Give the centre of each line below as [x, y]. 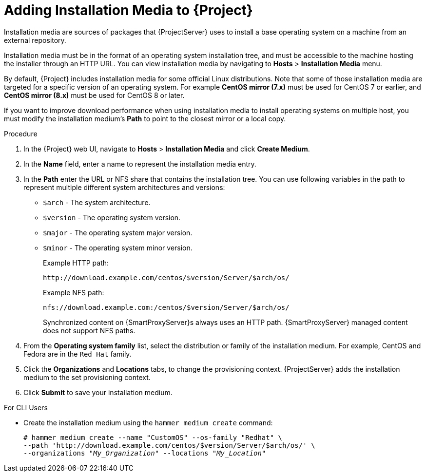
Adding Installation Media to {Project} [128, 10]
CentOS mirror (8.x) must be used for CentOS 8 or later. [94, 95]
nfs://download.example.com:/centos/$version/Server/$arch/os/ [166, 307]
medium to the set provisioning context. [87, 377]
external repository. [35, 40]
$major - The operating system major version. [118, 232]
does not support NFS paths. [89, 330]
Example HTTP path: [76, 263]
